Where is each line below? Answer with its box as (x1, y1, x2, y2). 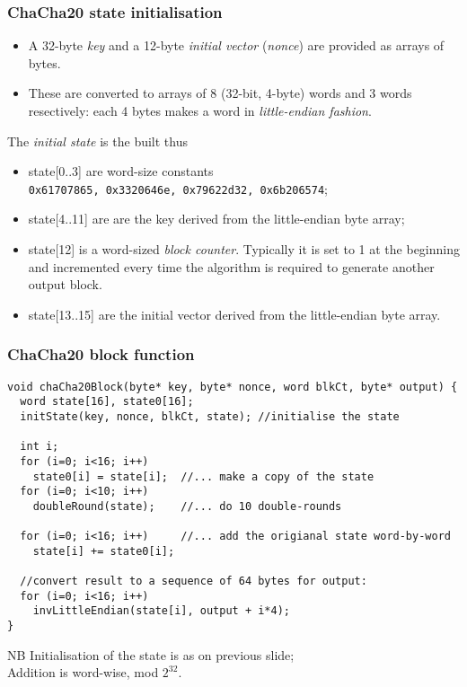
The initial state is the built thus (7, 131, 189, 150)
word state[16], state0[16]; (20, 395, 194, 409)
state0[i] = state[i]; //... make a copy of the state (32, 470, 374, 483)
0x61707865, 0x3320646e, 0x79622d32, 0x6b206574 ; (28, 179, 329, 198)
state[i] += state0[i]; (32, 544, 175, 558)
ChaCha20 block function (7, 343, 195, 366)
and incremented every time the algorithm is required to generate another (28, 257, 435, 276)
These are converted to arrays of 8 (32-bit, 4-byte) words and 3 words (28, 84, 412, 102)
